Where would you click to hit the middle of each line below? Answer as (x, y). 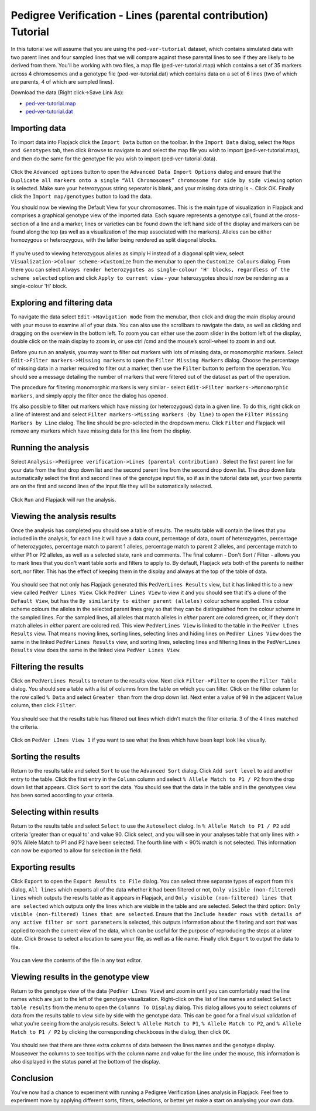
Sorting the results (46, 757)
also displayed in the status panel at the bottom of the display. (85, 1061)
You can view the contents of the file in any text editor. (77, 960)
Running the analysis (50, 448)
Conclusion (32, 1078)
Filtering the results (47, 666)
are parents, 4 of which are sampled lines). (62, 81)
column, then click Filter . (44, 705)
